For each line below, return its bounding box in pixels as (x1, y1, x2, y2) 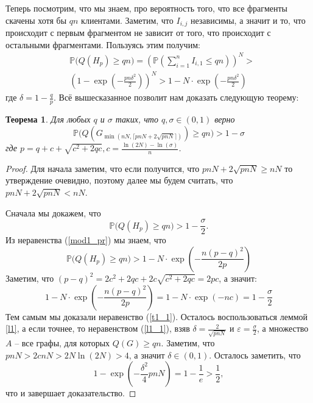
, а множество (257, 322, 309, 335)
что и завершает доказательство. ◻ (5, 387, 136, 399)
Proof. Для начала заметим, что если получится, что (5, 162, 200, 174)
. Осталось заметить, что (209, 348, 301, 361)
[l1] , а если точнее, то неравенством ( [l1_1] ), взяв (5, 322, 190, 335)
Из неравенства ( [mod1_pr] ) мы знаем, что (5, 234, 166, 246)
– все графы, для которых (15, 336, 110, 349)
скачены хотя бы (5, 13, 67, 26)
